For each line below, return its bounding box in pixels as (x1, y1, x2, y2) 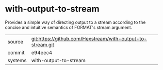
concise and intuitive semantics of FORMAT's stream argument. (5, 24, 132, 30)
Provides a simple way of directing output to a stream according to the (5, 19, 146, 25)
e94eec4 (31, 49, 52, 56)
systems (7, 57, 27, 64)
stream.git (31, 41, 54, 48)
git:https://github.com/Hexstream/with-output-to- (31, 35, 147, 42)
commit (7, 49, 25, 56)
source (7, 38, 23, 45)
